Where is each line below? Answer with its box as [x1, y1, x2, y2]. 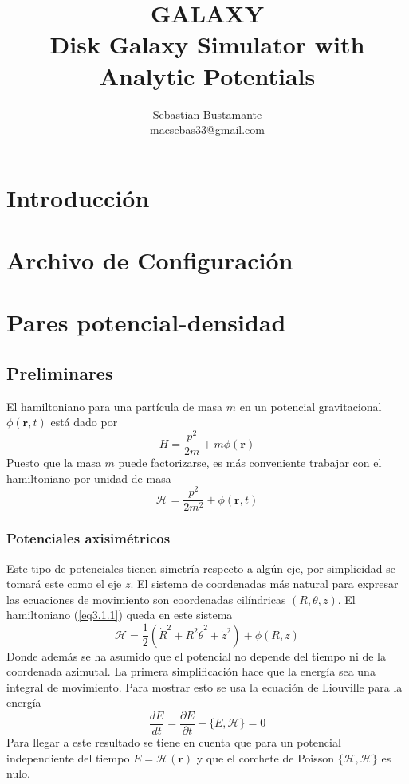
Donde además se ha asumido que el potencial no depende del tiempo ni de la [6, 647, 387, 664]
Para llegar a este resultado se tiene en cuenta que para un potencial [6, 733, 341, 750]
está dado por [50, 414, 118, 430]
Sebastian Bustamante [152, 105, 262, 122]
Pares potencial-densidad [6, 306, 286, 339]
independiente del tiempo [6, 749, 130, 766]
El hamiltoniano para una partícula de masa [6, 398, 223, 414]
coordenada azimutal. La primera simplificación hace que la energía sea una [6, 663, 376, 680]
